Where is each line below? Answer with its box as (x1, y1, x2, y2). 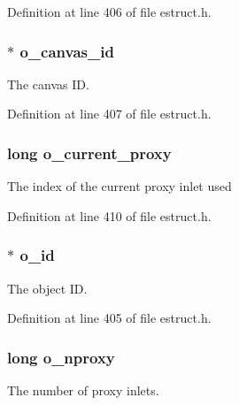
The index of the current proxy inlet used (7, 177, 232, 195)
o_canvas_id (19, 40, 114, 62)
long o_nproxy (7, 346, 115, 368)
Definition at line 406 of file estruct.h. (7, 3, 212, 20)
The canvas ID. (7, 74, 89, 93)
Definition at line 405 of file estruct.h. (7, 309, 212, 327)
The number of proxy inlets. (7, 381, 159, 400)
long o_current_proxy (7, 141, 172, 164)
